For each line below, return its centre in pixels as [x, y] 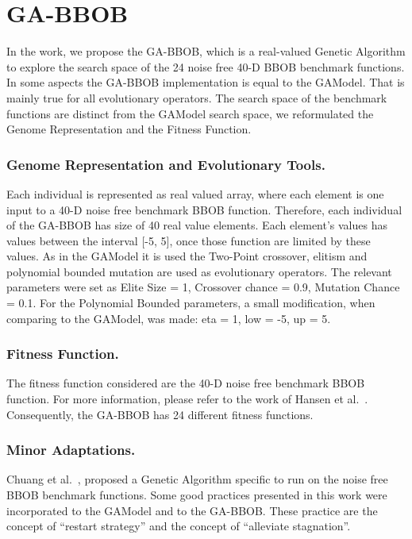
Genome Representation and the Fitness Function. [129, 129]
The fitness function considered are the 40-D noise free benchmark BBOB [186, 383]
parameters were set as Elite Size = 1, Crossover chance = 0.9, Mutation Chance [203, 287]
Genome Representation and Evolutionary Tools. [166, 164]
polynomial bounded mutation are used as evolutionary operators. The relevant [199, 271]
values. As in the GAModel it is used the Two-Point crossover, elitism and [187, 256]
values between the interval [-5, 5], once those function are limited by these [189, 240]
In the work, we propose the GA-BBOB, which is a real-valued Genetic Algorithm [206, 51]
